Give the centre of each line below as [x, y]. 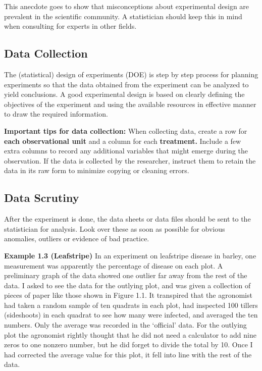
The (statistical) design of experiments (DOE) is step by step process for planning [131, 74]
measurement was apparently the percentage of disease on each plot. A [114, 265]
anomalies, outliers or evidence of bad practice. [77, 238]
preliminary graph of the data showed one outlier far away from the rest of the [126, 275]
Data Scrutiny [42, 198]
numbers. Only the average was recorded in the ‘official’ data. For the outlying [125, 325]
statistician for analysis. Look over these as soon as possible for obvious [115, 228]
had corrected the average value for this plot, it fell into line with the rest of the [128, 354]
